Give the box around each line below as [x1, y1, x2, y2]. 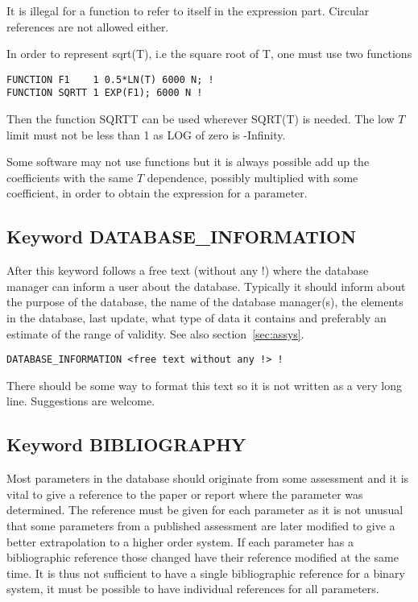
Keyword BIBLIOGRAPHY [6, 432, 246, 457]
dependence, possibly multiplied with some [147, 168, 358, 185]
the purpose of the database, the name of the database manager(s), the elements [6, 293, 404, 310]
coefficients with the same [6, 168, 134, 185]
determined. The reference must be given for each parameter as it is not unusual [6, 501, 404, 518]
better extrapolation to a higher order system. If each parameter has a [6, 533, 354, 550]
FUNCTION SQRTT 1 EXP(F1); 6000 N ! [6, 87, 203, 99]
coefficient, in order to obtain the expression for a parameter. [6, 185, 308, 201]
